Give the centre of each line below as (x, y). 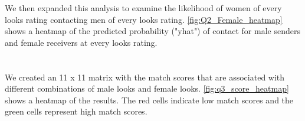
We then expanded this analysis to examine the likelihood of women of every (143, 8)
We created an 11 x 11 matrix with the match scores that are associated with (145, 77)
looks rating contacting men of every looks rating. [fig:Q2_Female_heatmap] (144, 19)
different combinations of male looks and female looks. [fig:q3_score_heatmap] (147, 88)
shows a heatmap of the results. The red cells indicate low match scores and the (149, 100)
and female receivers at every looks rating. (81, 42)
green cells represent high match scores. (76, 111)
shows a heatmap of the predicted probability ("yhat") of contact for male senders (152, 31)
